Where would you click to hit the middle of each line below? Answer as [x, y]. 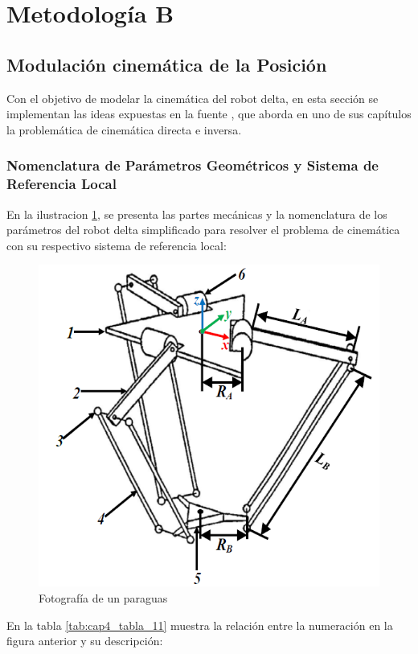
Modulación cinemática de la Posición [167, 64]
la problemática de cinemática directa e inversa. [124, 129]
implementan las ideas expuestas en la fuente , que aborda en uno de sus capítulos [209, 114]
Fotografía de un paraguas [103, 598]
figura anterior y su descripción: [85, 641]
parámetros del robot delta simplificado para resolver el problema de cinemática [203, 230]
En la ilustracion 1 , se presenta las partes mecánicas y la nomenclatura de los [197, 214]
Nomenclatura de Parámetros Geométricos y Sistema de [193, 165]
